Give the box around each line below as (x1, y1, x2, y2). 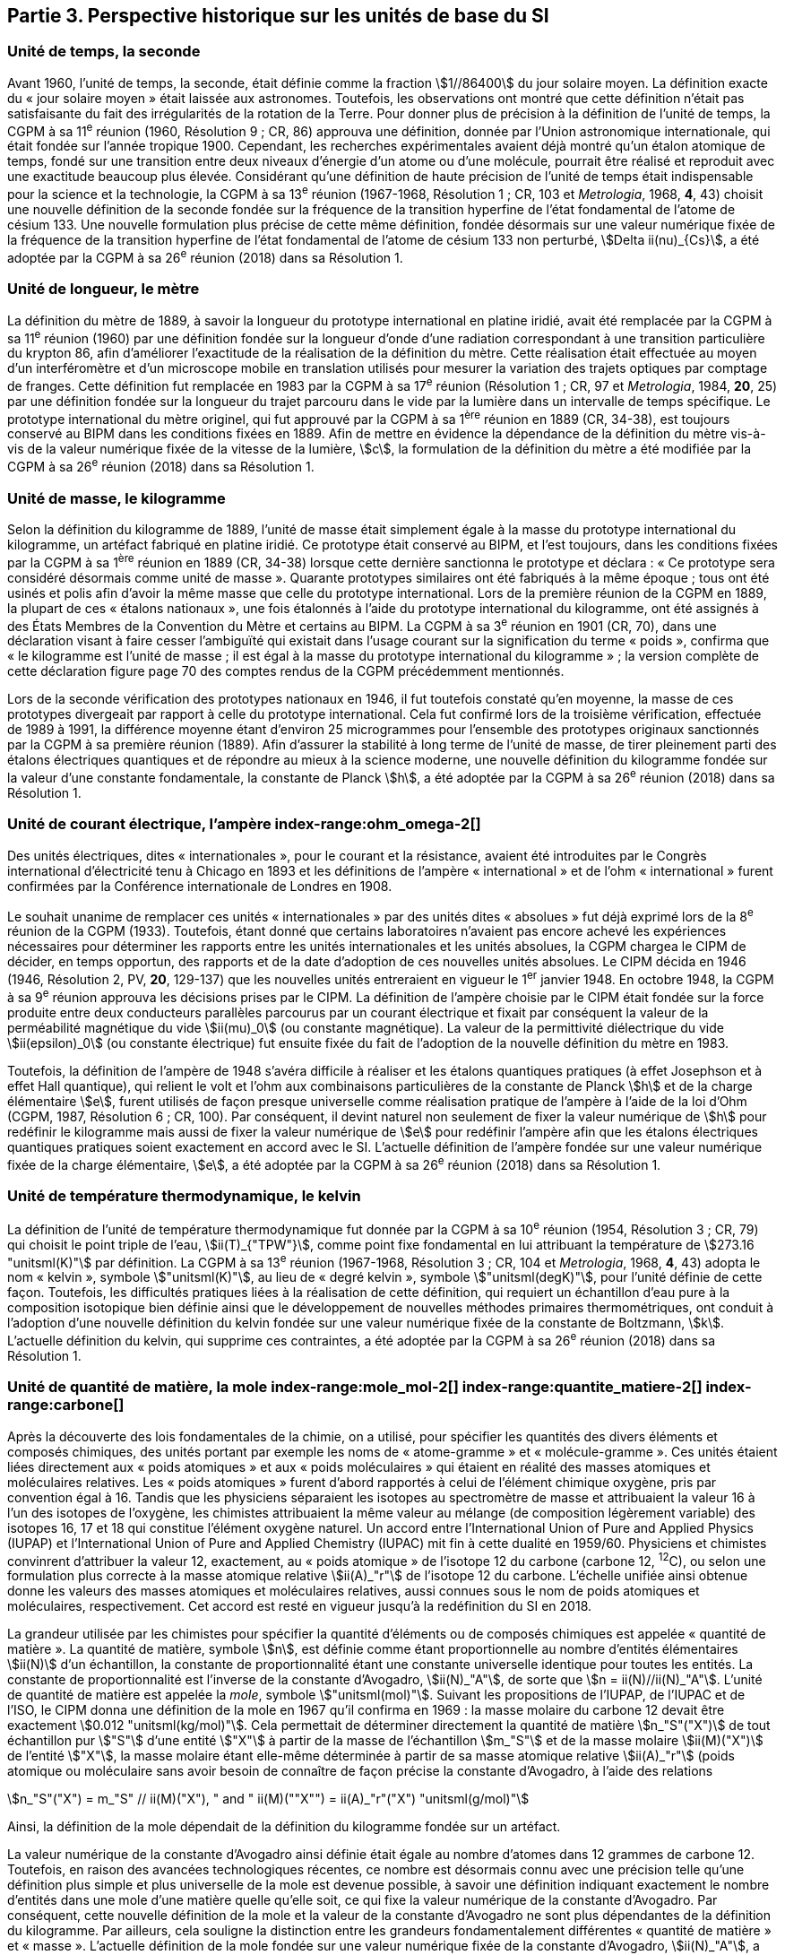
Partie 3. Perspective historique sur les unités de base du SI (7, 4, 549, 27)
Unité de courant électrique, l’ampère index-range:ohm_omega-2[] (7, 815, 481, 834)
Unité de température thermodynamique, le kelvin (7, 1186, 361, 1205)
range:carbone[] (7, 1396, 125, 1414)
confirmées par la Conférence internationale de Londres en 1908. (7, 878, 392, 894)
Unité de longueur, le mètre (7, 280, 200, 298)
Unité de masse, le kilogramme (7, 489, 226, 507)
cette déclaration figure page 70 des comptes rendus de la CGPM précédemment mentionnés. (7, 663, 565, 679)
